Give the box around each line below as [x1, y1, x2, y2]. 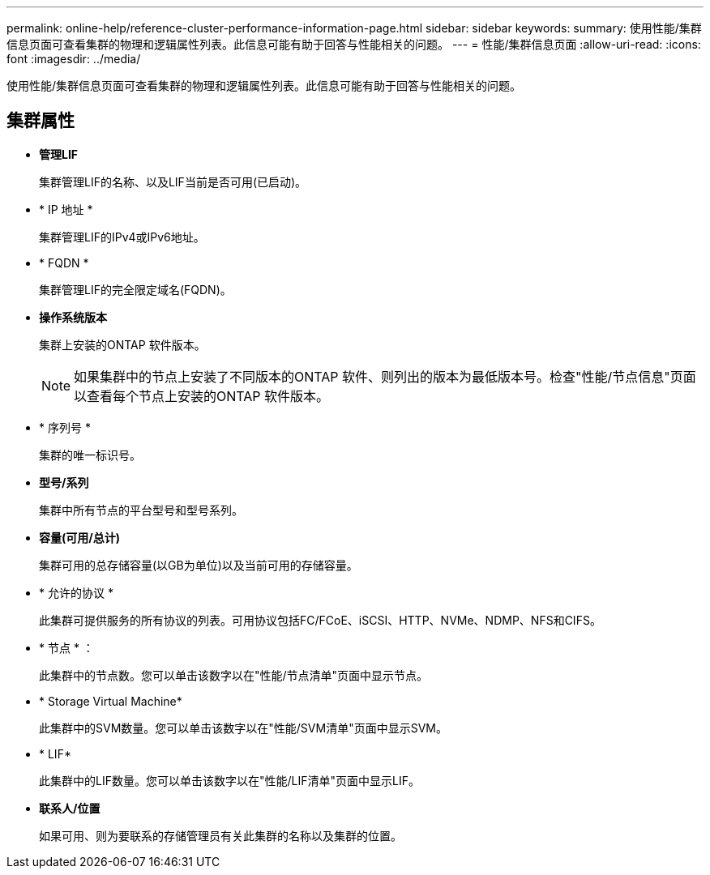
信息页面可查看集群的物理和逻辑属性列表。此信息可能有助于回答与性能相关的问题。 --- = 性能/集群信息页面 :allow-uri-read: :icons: [6, 37, 701, 51]
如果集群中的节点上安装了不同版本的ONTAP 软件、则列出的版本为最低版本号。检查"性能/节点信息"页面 [74, 368, 696, 385]
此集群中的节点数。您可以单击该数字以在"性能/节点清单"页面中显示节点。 [39, 668, 429, 682]
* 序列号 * [39, 420, 91, 434]
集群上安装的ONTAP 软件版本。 [39, 337, 206, 352]
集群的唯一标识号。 [39, 447, 141, 462]
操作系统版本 [39, 309, 107, 324]
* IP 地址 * [39, 202, 93, 216]
